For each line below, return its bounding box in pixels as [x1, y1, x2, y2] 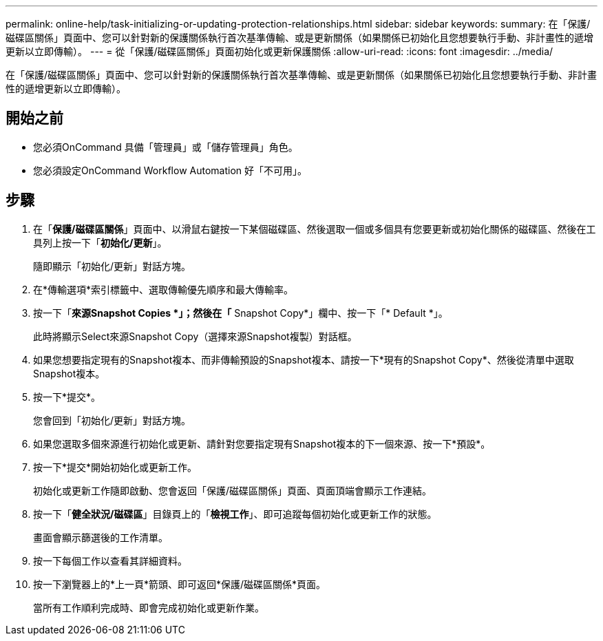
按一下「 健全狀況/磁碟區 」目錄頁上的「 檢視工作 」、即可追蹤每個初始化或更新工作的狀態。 [33, 507, 437, 520]
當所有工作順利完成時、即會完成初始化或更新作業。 [33, 601, 264, 613]
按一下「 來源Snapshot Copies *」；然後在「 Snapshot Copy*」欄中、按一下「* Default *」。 [33, 306, 448, 319]
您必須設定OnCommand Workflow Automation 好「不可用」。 [33, 164, 308, 176]
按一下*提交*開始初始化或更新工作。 [33, 461, 198, 473]
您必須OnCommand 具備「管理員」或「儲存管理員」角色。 [33, 140, 298, 153]
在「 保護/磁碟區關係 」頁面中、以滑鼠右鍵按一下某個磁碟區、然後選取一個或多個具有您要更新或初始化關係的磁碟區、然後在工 [33, 222, 596, 235]
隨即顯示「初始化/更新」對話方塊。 [33, 260, 191, 272]
